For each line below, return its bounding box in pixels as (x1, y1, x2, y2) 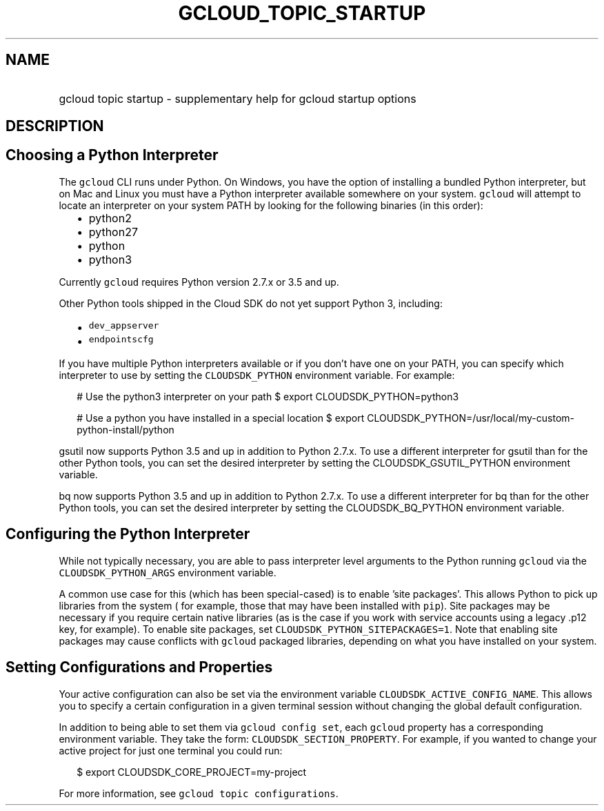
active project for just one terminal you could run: (59, 744, 283, 756)
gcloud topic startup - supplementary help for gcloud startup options (59, 91, 416, 106)
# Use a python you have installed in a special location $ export (77, 411, 365, 424)
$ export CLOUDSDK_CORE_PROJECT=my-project (77, 765, 307, 778)
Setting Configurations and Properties (6, 658, 273, 676)
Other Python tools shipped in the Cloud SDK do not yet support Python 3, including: (59, 297, 443, 309)
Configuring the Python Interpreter (6, 525, 250, 543)
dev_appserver (88, 320, 159, 331)
